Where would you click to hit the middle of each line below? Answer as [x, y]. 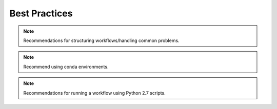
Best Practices [41, 13]
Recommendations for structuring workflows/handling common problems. [101, 40]
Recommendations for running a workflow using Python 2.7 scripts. [95, 93]
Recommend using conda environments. [66, 67]
